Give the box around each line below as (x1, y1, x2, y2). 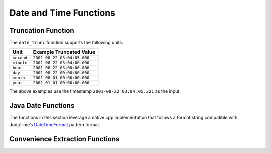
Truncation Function (9, 26, 75, 35)
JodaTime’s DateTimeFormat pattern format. (9, 121, 100, 127)
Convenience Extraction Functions (9, 135, 120, 143)
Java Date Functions (9, 101, 75, 110)
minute (12, 60, 28, 66)
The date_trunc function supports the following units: (9, 40, 123, 46)
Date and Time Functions (9, 7, 115, 18)
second (12, 55, 28, 61)
